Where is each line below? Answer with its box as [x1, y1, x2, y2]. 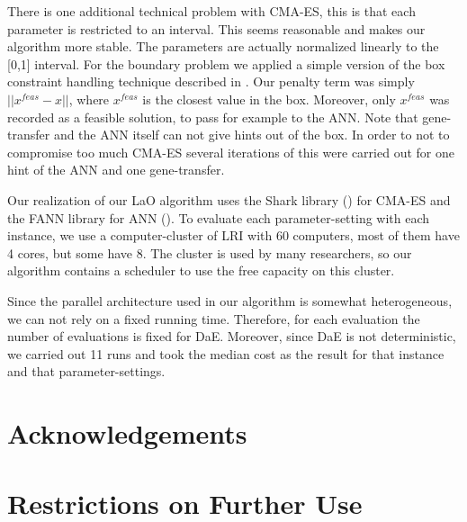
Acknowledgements [7, 415, 247, 452]
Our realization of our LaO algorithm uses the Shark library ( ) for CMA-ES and [7, 190, 451, 209]
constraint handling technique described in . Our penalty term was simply [7, 72, 415, 91]
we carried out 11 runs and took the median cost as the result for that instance [7, 344, 445, 363]
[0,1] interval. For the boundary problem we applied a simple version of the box [7, 54, 445, 73]
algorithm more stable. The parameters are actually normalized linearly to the [7, 37, 439, 56]
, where [68, 89, 110, 108]
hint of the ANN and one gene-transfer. [7, 160, 225, 179]
